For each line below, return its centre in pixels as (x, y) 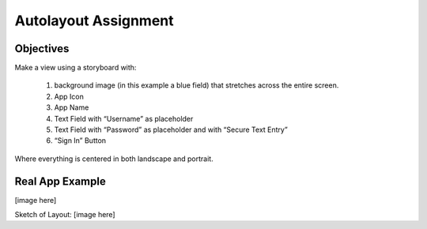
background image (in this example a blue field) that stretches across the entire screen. (196, 85)
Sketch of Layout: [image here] (65, 215)
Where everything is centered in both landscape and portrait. (114, 159)
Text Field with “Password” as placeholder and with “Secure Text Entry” (171, 130)
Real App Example (60, 181)
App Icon (69, 96)
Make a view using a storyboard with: (76, 68)
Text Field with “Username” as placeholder (124, 118)
